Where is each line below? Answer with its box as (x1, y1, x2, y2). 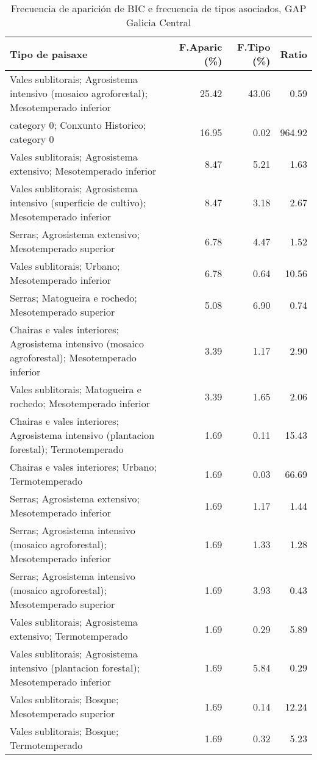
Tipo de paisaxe (10, 46, 88, 61)
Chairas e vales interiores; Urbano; (10, 460, 157, 474)
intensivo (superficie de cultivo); (10, 195, 146, 209)
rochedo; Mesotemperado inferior (10, 396, 151, 410)
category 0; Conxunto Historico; (10, 118, 146, 132)
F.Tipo (237, 40, 271, 54)
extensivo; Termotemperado (10, 629, 128, 643)
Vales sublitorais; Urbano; (10, 259, 120, 273)
